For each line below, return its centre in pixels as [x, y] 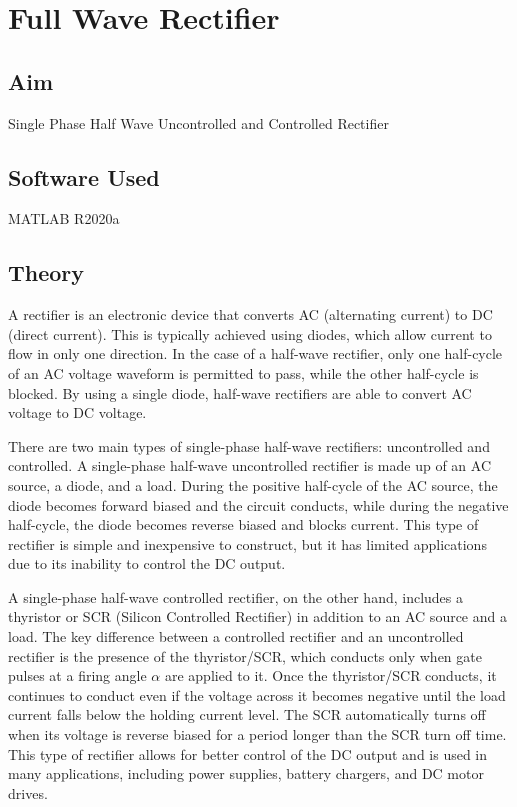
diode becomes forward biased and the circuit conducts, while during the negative [258, 504]
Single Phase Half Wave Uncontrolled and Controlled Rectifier [198, 122]
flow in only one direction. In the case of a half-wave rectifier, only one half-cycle [255, 353]
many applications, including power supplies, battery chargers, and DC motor [246, 773]
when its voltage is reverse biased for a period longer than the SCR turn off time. [257, 734]
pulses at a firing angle [77, 675]
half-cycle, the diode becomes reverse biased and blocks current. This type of [243, 524]
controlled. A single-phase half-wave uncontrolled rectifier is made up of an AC [249, 465]
